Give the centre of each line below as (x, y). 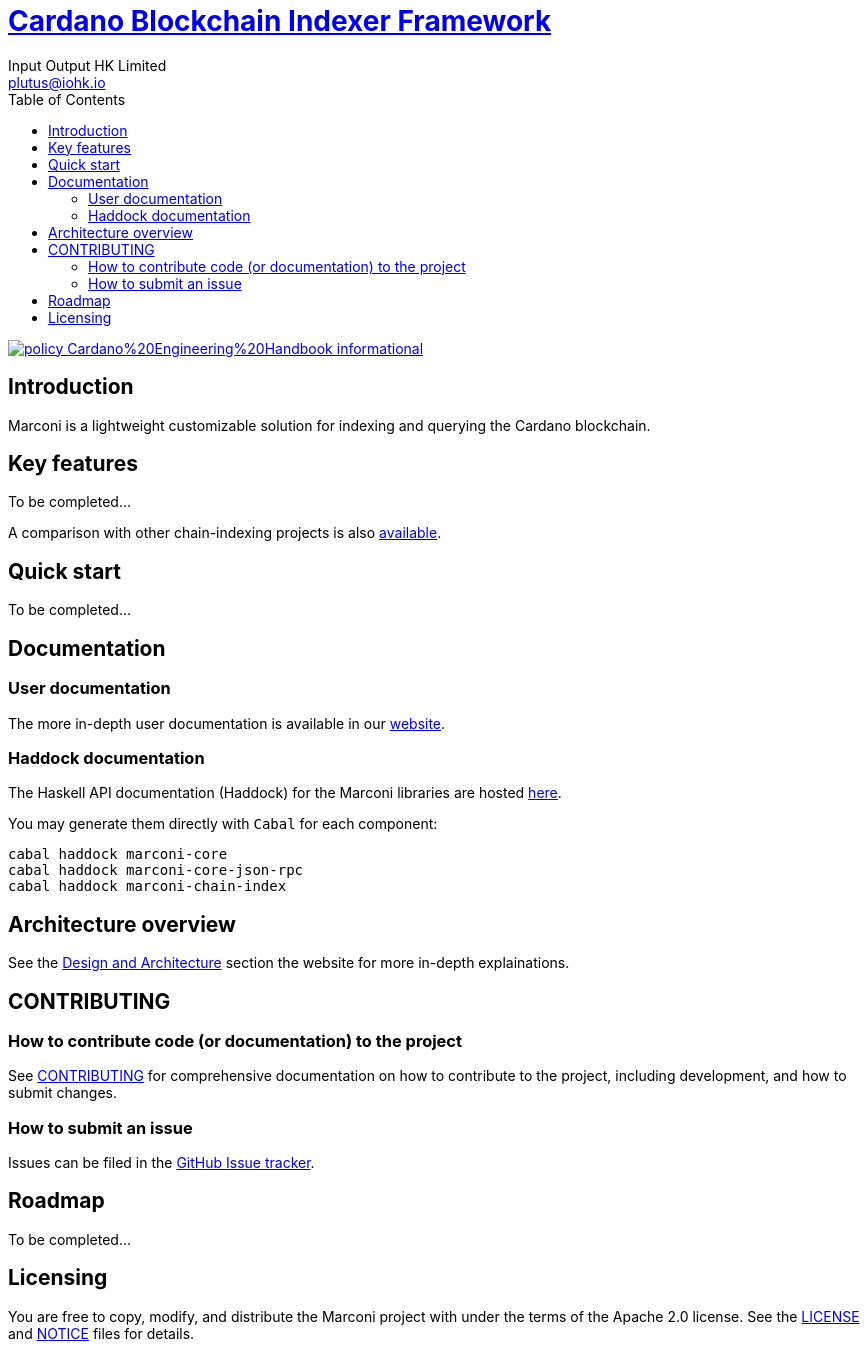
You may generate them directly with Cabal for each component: (223, 824)
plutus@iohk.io (57, 82)
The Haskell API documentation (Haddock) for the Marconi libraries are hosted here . (285, 793)
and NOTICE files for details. (101, 1333)
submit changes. (62, 1093)
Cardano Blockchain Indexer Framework (280, 21)
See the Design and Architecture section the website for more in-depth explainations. (289, 963)
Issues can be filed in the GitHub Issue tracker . (161, 1163)
